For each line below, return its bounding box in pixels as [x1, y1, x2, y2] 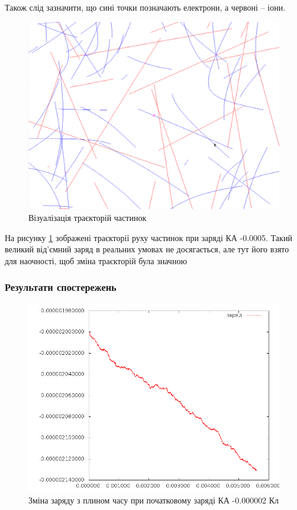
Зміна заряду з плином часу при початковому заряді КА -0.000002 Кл [28, 494, 279, 506]
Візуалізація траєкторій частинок [28, 211, 147, 223]
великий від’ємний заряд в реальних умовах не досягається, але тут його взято [5, 243, 289, 255]
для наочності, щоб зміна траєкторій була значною [5, 254, 187, 267]
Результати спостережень [5, 280, 117, 294]
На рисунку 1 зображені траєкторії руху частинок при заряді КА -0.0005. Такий [5, 231, 292, 243]
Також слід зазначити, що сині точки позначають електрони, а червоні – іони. [5, 1, 286, 13]
